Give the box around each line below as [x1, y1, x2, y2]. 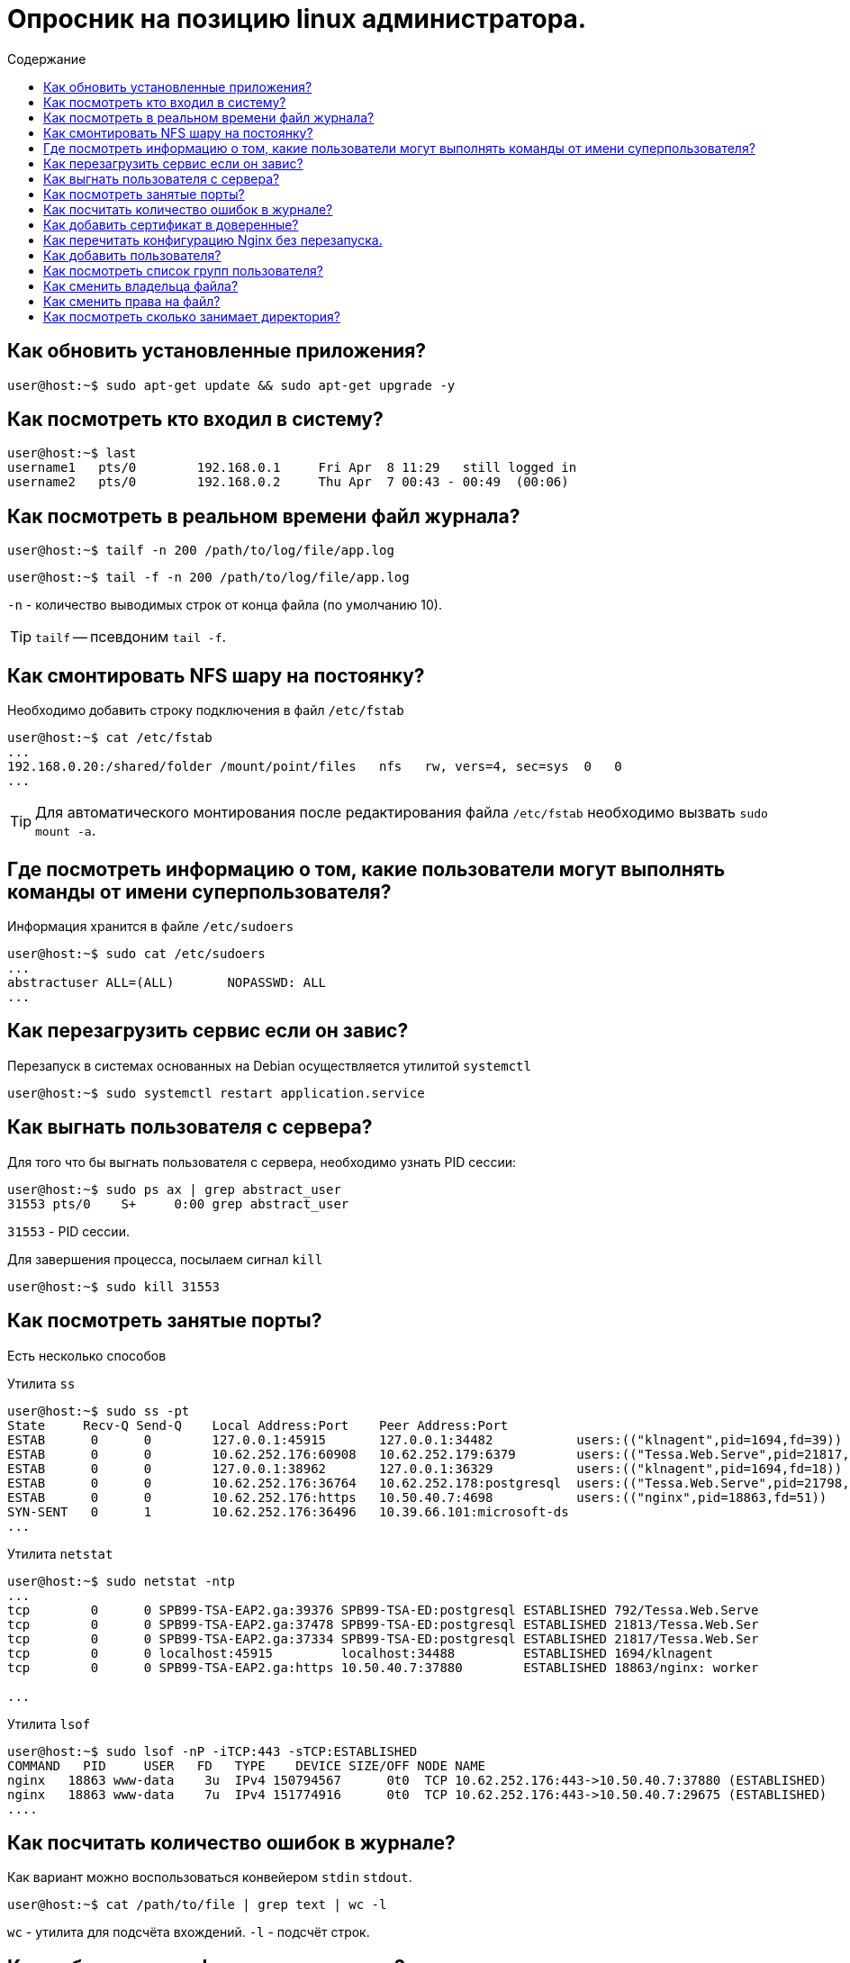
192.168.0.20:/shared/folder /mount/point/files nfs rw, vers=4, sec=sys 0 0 [7, 759, 622, 774]
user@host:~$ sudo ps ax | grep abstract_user [7, 1181, 341, 1197]
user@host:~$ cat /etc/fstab [7, 730, 212, 746]
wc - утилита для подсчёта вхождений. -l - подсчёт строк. [7, 1924, 370, 1940]
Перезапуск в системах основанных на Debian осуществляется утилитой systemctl [7, 1057, 531, 1073]
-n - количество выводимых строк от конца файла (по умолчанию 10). [7, 597, 442, 613]
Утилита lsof [7, 1715, 91, 1732]
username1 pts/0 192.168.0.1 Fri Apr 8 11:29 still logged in [7, 460, 577, 475]
